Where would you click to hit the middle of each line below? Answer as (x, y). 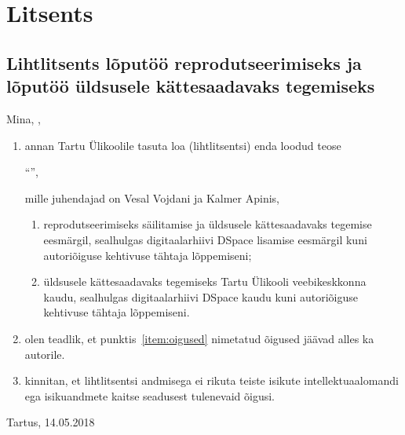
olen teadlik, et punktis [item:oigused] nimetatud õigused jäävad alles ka (199, 338)
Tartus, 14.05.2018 (51, 422)
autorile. (45, 354)
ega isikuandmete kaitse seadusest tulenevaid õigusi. (150, 395)
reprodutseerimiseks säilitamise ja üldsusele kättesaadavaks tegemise (208, 224)
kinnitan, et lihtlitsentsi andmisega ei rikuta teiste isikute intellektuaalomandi (212, 380)
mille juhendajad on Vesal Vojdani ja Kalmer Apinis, (152, 197)
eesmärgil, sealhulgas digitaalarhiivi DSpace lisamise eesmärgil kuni (205, 239)
